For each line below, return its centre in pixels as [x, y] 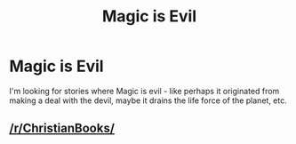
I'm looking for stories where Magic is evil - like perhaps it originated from [144, 91]
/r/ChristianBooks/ [62, 128]
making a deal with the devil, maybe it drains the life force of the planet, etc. [148, 100]
